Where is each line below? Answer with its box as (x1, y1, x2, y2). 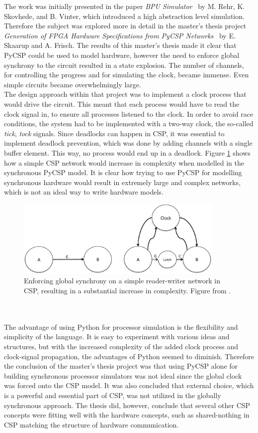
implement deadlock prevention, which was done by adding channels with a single (4, 138, 253, 148)
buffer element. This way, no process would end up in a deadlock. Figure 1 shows (4, 147, 251, 158)
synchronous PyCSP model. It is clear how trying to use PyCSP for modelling (4, 167, 242, 178)
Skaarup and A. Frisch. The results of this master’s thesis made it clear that (4, 40, 237, 50)
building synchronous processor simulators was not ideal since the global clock (4, 370, 242, 381)
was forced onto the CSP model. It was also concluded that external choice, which (4, 380, 254, 391)
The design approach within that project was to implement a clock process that (4, 89, 247, 99)
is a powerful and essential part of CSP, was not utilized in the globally (4, 390, 221, 401)
